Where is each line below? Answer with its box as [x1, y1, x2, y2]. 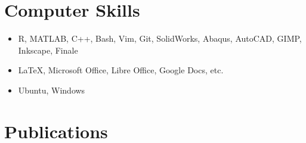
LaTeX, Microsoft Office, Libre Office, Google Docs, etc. [18, 64, 224, 76]
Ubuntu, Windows [18, 83, 85, 96]
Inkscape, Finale [18, 43, 78, 56]
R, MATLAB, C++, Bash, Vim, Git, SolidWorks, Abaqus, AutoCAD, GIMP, [18, 32, 302, 45]
